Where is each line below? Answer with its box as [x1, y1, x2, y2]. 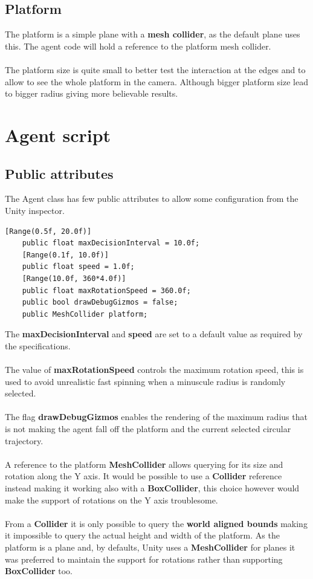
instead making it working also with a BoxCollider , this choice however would [5, 482, 300, 494]
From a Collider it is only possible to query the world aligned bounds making [5, 517, 308, 529]
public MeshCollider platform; [22, 309, 148, 319]
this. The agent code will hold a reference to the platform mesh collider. [5, 39, 271, 52]
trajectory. [5, 434, 44, 447]
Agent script [5, 122, 111, 147]
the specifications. [5, 339, 71, 352]
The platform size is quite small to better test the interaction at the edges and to [5, 63, 306, 76]
